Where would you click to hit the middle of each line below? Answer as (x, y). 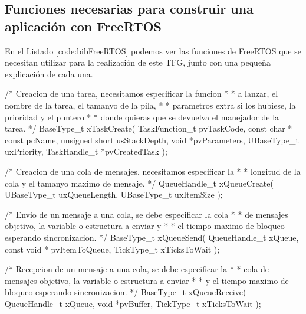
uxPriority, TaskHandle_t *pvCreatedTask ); (86, 151)
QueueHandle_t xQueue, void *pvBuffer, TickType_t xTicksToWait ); (133, 303)
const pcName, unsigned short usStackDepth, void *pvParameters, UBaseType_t (152, 140)
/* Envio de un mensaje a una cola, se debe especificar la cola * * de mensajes (147, 214)
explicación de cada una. (49, 73)
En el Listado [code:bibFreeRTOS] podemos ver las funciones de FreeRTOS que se (153, 50)
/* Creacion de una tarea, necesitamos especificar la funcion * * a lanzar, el (142, 94)
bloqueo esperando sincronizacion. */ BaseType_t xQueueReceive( (126, 292)
